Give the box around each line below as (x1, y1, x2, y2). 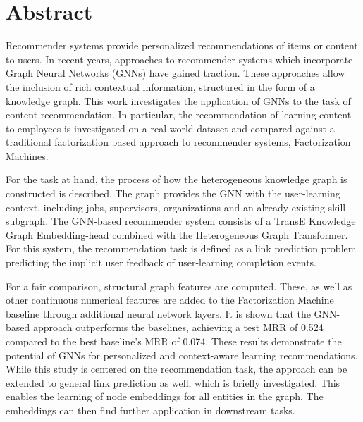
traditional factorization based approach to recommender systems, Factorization (6, 135, 351, 149)
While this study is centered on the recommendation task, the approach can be (6, 361, 347, 376)
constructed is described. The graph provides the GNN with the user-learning (6, 186, 340, 201)
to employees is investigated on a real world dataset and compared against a (6, 120, 335, 135)
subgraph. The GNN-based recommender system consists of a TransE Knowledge (6, 213, 356, 228)
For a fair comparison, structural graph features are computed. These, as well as (6, 278, 352, 293)
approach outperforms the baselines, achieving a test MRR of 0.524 (32, 320, 324, 335)
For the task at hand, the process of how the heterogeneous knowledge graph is (6, 172, 347, 187)
